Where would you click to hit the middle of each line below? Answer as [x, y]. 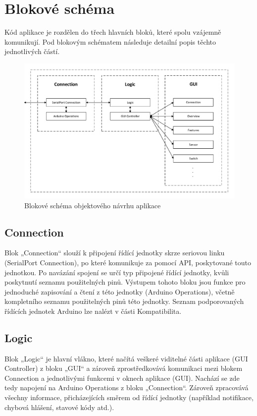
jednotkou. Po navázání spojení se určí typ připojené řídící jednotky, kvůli [117, 272]
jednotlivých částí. [32, 51]
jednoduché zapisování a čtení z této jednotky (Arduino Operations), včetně [120, 291]
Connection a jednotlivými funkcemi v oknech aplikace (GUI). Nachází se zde [122, 378]
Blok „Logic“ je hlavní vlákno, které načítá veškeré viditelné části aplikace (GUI [126, 358]
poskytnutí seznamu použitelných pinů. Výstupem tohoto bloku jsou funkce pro [125, 282]
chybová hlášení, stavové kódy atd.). [59, 407]
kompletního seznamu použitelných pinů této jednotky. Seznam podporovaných [124, 301]
